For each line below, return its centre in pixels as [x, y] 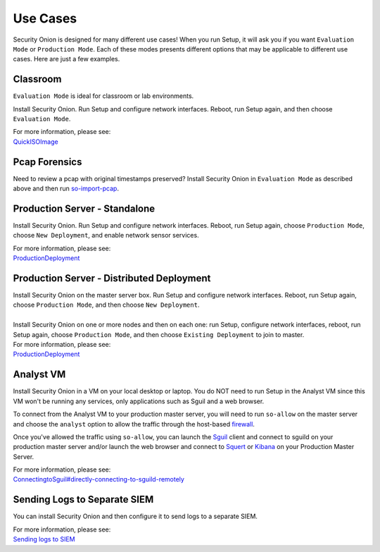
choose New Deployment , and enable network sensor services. [106, 235]
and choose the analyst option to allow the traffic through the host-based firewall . [134, 424]
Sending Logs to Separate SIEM [83, 499]
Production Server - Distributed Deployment [112, 278]
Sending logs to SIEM [44, 539]
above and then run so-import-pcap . [66, 189]
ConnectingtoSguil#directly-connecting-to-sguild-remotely [99, 479]
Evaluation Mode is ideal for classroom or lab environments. [103, 96]
